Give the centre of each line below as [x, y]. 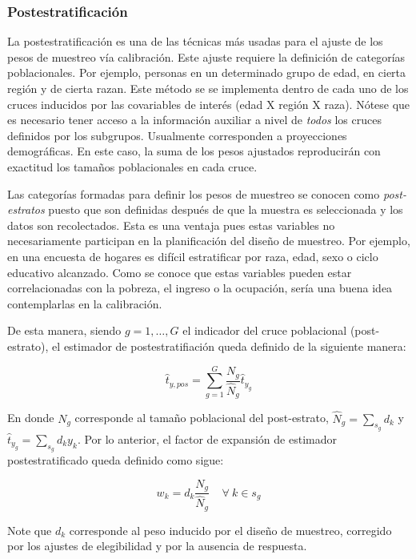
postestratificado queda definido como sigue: [116, 460]
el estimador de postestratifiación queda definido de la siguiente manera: [229, 346]
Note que [30, 530]
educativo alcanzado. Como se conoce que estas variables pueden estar [180, 272]
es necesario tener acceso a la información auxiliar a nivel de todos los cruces [194, 120]
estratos [26, 209]
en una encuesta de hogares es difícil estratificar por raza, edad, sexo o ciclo [193, 256]
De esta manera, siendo [64, 330]
